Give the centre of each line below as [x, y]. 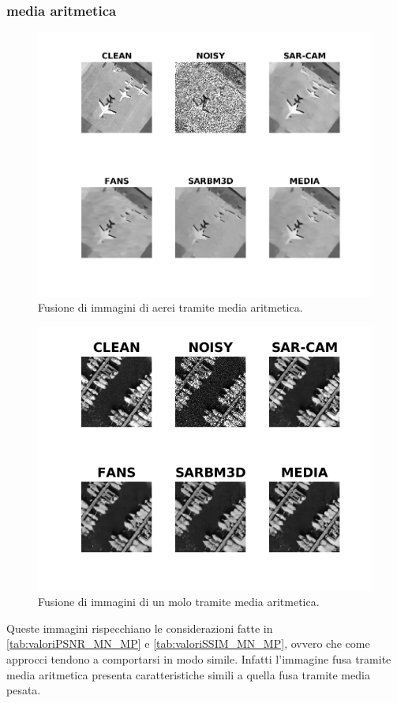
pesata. [24, 690]
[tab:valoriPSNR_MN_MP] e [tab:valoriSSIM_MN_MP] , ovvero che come [188, 643]
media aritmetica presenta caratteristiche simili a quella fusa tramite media [188, 674]
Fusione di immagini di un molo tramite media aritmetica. [179, 602]
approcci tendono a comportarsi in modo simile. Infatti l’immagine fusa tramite [199, 659]
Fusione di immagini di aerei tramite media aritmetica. [170, 307]
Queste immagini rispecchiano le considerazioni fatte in [140, 628]
